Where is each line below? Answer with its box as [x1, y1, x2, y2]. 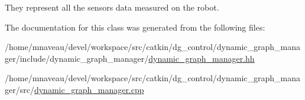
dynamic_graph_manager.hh [148, 52, 255, 64]
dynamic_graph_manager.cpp [34, 83, 144, 95]
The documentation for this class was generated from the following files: [5, 21, 265, 33]
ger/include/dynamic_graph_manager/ [5, 52, 149, 64]
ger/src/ [5, 83, 34, 95]
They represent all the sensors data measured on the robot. [5, 1, 219, 13]
